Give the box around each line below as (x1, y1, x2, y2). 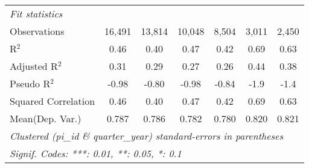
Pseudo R (10, 76, 51, 90)
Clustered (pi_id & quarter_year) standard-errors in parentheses (10, 129, 284, 143)
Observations (10, 24, 65, 38)
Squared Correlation (10, 94, 95, 108)
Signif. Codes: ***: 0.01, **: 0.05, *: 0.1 (10, 146, 182, 160)
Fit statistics (10, 7, 63, 20)
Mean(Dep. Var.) (10, 111, 81, 125)
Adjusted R (10, 59, 58, 73)
